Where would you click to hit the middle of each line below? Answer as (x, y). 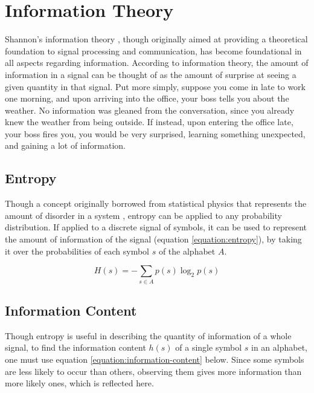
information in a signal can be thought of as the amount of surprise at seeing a (151, 74)
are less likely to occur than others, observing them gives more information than (153, 371)
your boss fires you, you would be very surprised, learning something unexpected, (155, 133)
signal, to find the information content (75, 347)
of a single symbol (209, 347)
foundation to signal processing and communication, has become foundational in (153, 50)
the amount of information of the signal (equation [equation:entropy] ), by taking (153, 239)
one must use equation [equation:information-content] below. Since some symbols (155, 359)
